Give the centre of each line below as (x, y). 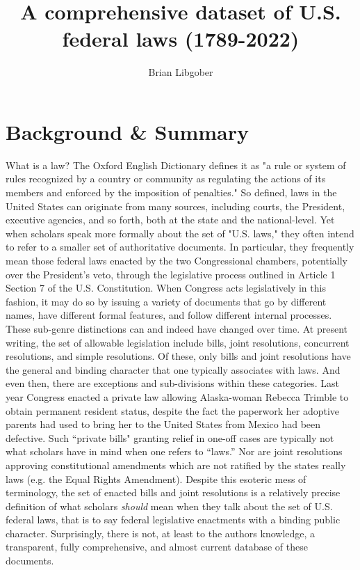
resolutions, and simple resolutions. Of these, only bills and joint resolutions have (178, 356)
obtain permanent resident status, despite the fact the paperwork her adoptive (173, 410)
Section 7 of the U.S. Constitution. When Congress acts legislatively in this (166, 288)
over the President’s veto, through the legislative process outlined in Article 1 (171, 274)
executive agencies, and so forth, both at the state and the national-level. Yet (170, 220)
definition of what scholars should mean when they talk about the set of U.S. (169, 506)
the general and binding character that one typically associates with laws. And (173, 369)
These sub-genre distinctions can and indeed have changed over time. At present (177, 328)
